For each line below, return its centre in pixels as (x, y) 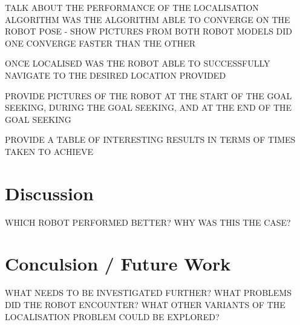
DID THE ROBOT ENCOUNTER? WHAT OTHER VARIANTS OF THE (145, 304)
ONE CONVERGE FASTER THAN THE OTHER (100, 43)
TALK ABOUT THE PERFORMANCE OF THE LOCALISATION (132, 7)
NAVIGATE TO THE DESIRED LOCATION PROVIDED (116, 75)
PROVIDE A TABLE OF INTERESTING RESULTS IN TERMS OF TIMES (150, 140)
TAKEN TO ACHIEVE (49, 151)
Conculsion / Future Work (118, 264)
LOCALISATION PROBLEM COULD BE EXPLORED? (112, 316)
